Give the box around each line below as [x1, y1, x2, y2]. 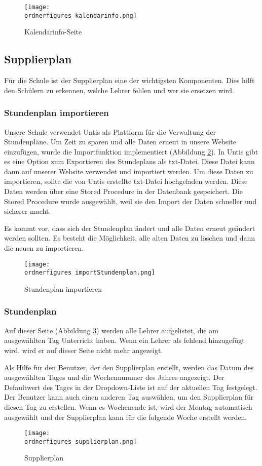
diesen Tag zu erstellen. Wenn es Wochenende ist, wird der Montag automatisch [4, 401, 252, 412]
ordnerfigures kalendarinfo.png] [24, 12, 137, 19]
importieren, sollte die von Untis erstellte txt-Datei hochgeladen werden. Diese [4, 176, 248, 186]
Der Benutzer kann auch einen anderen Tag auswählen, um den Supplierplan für [4, 392, 254, 402]
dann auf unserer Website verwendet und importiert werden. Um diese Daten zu [4, 166, 253, 176]
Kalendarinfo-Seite [24, 26, 82, 37]
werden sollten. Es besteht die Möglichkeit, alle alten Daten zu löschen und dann [4, 232, 255, 243]
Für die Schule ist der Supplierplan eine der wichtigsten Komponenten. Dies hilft [4, 75, 255, 86]
